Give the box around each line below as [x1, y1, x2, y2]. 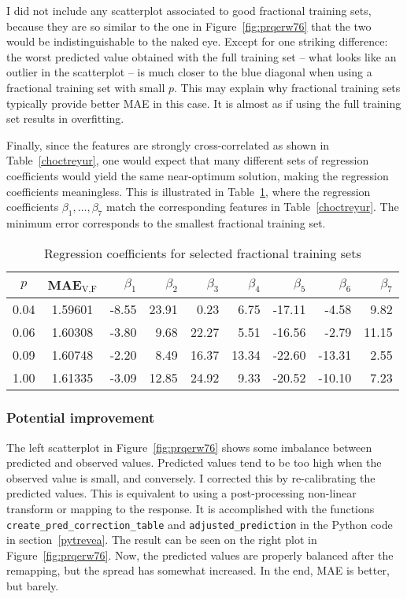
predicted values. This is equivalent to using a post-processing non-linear [6, 485, 357, 501]
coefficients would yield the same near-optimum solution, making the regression [6, 167, 389, 183]
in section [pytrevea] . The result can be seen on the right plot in [6, 531, 317, 548]
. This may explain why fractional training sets [174, 79, 401, 95]
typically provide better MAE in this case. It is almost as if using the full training [6, 94, 401, 111]
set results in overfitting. [6, 110, 124, 127]
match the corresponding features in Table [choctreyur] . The [105, 198, 399, 215]
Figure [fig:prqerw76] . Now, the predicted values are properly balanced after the [6, 546, 394, 563]
